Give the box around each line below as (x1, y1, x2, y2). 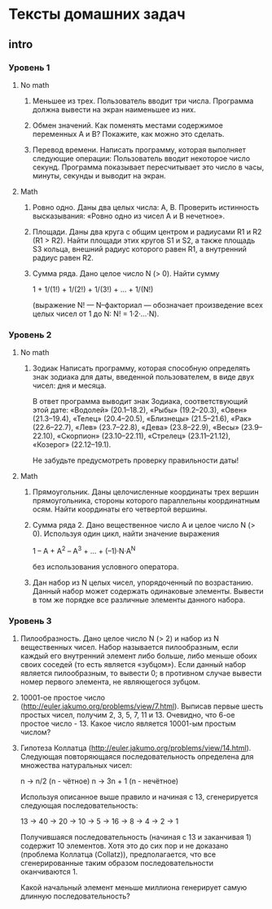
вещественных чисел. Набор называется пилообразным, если (20, 643, 239, 652)
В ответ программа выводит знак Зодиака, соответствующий (32, 397, 248, 406)
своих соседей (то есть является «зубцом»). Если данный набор (20, 660, 247, 670)
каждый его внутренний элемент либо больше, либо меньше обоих (20, 651, 258, 661)
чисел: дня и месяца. (32, 380, 107, 391)
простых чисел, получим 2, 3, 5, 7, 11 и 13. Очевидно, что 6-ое (20, 710, 235, 720)
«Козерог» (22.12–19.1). (32, 440, 112, 450)
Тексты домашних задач (8, 5, 186, 24)
